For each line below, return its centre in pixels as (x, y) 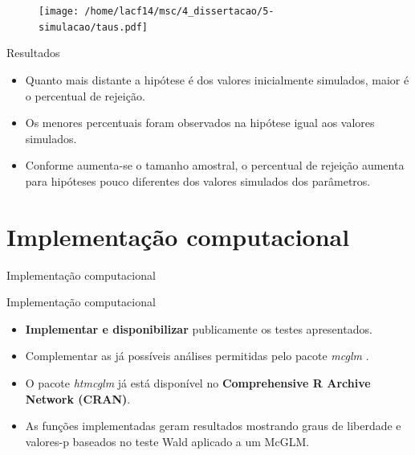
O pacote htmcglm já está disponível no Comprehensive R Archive (198, 382)
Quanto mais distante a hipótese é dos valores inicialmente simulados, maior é (217, 79)
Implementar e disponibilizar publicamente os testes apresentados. (199, 328)
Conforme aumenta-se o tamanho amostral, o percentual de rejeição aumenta (215, 165)
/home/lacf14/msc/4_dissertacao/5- (179, 11)
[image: (59, 11)
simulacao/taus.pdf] (94, 27)
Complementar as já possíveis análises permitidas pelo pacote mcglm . (197, 356)
